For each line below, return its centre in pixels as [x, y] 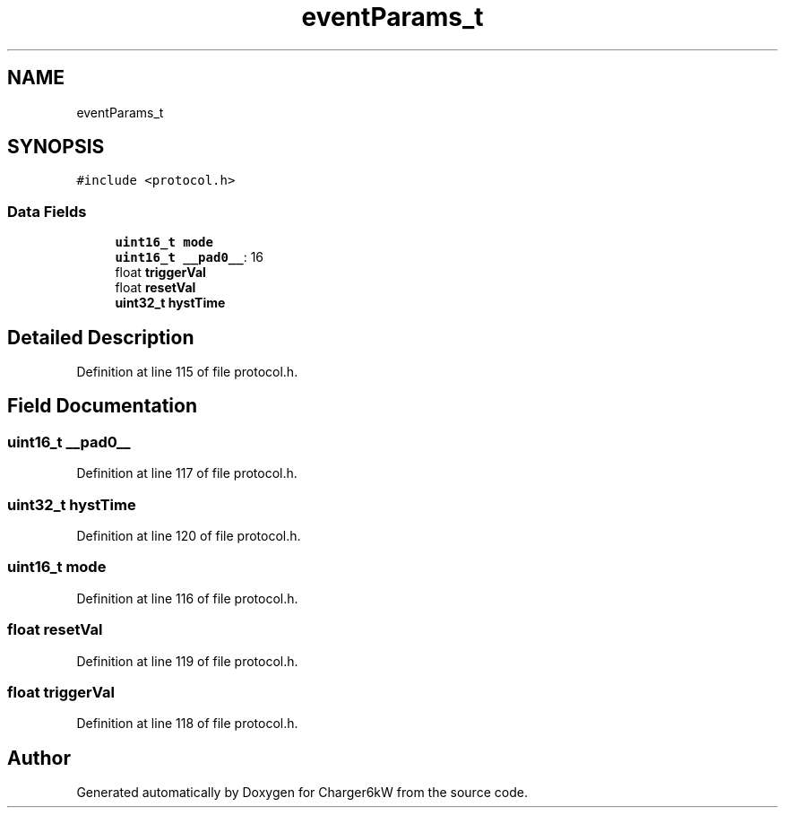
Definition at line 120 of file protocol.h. [189, 536]
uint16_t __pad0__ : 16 [190, 257]
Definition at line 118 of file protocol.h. [187, 724]
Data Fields [47, 211]
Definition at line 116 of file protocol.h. [187, 598]
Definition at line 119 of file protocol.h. [187, 661]
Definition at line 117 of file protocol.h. [187, 473]
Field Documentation [102, 406]
